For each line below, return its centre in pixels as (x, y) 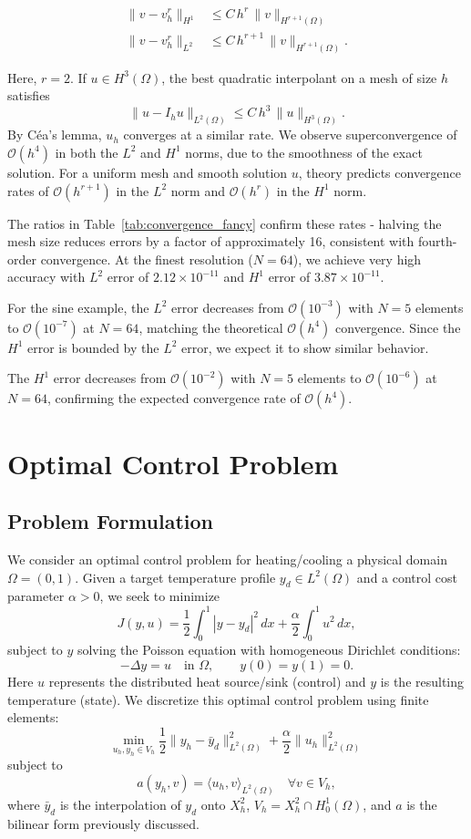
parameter (36, 596)
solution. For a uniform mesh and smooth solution (148, 172)
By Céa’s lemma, (55, 135)
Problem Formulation (110, 521)
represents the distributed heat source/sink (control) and (207, 681)
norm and (198, 190)
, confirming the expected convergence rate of (174, 398)
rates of (28, 190)
